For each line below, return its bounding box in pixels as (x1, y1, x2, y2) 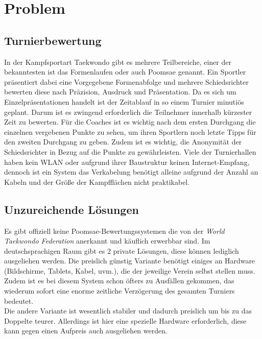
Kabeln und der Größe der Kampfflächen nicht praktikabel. (4, 176, 190, 187)
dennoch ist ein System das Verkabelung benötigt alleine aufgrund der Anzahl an (4, 166, 258, 177)
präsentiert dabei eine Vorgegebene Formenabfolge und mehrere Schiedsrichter (4, 76, 249, 87)
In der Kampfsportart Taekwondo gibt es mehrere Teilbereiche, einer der (4, 56, 231, 67)
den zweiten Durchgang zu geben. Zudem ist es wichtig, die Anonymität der (4, 136, 242, 147)
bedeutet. (4, 295, 34, 306)
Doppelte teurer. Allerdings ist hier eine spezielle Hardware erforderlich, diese (4, 315, 247, 326)
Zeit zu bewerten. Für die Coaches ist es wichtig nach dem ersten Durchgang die (4, 116, 256, 127)
